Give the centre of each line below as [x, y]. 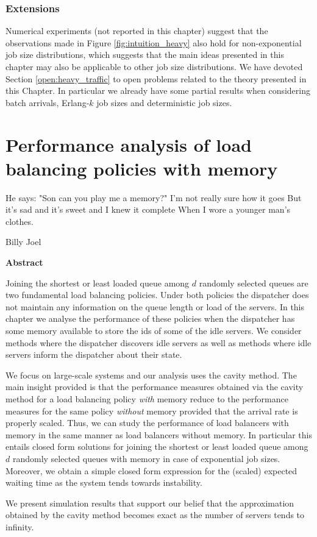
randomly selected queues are [254, 283]
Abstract [24, 262]
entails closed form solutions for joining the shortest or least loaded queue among [157, 446]
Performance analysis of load [129, 144]
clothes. [20, 221]
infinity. [20, 526]
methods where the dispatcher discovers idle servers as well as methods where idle [158, 342]
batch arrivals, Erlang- [48, 102]
